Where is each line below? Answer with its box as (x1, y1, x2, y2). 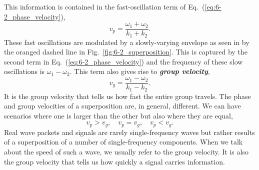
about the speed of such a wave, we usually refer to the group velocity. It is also (4, 146, 248, 157)
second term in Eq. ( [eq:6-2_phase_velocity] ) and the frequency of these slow (4, 56, 243, 66)
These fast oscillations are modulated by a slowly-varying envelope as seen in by (4, 36, 249, 47)
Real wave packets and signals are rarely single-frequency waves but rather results (4, 126, 255, 137)
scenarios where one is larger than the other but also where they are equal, (4, 110, 233, 120)
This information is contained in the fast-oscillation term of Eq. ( (4, 1, 205, 11)
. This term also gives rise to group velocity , (69, 66, 210, 76)
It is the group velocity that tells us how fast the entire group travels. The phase (4, 90, 251, 101)
